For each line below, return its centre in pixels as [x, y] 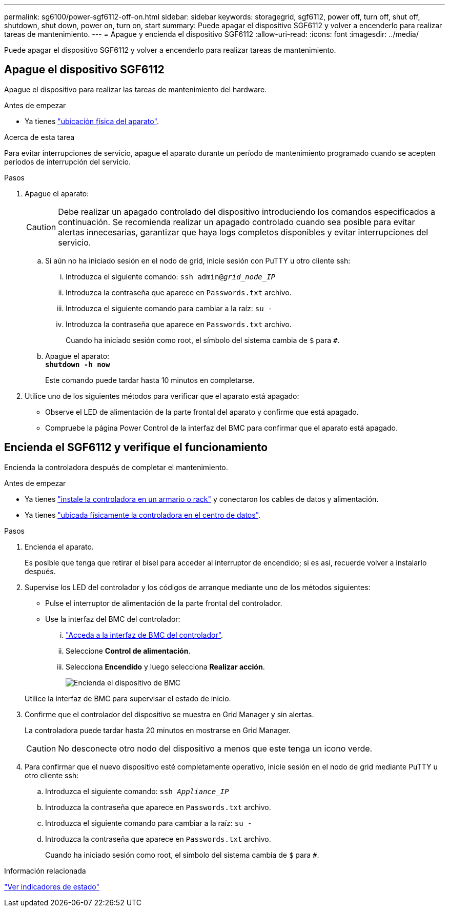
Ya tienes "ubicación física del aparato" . [92, 121]
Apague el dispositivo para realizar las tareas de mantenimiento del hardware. [136, 89]
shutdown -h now [78, 364]
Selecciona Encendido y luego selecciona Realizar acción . [165, 666]
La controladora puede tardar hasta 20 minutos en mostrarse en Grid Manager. [158, 730]
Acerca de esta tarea [39, 137]
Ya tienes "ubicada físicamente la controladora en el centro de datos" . [143, 515]
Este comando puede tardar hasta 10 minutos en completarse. [150, 380]
